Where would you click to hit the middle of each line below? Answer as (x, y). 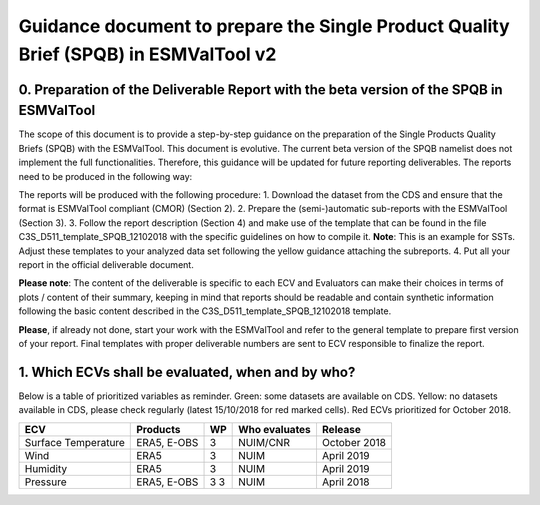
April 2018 (345, 482)
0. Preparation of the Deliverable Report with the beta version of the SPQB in (261, 89)
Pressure (45, 482)
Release (341, 429)
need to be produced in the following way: (105, 176)
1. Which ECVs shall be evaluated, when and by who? (187, 371)
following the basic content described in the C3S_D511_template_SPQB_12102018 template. (205, 311)
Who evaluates (275, 429)
